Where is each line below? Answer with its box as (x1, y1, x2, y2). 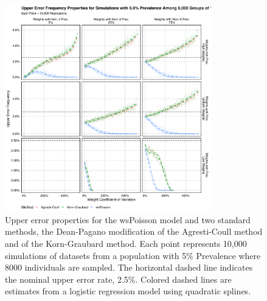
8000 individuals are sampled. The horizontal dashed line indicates (5, 261, 253, 274)
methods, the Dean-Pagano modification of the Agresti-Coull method (5, 225, 263, 238)
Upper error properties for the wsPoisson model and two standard (5, 213, 251, 226)
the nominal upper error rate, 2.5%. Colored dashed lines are (5, 272, 232, 285)
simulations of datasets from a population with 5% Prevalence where (5, 249, 261, 261)
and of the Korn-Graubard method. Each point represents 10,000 (5, 237, 247, 249)
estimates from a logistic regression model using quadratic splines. (5, 285, 251, 297)
